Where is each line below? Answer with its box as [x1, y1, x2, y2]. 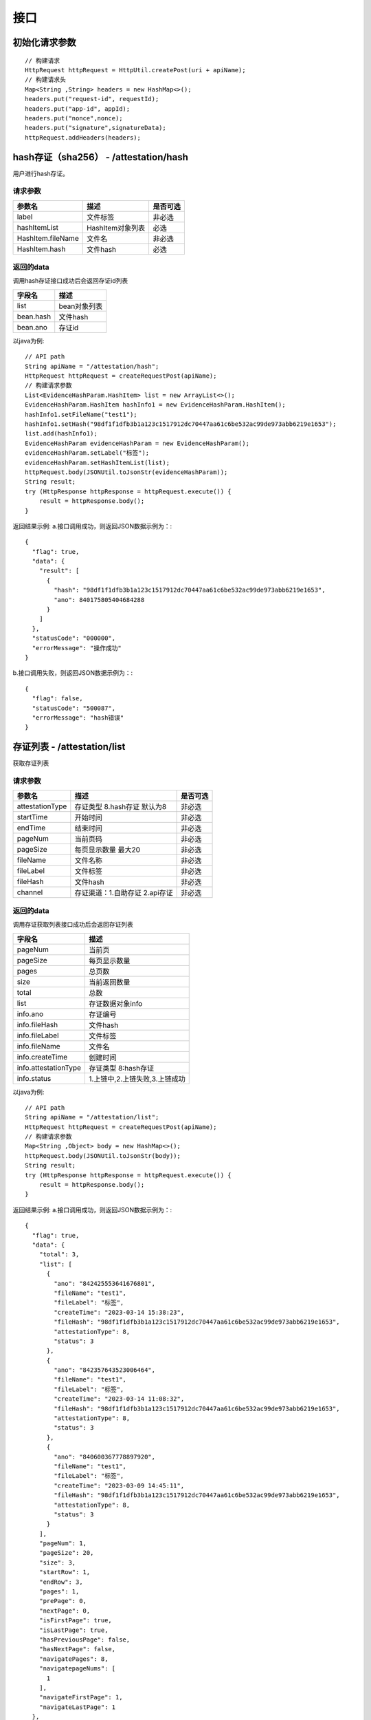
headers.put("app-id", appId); [25, 105, 131, 113]
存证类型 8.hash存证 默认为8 [74, 802, 167, 812]
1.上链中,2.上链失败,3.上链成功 [89, 1074, 185, 1084]
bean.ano [16, 322, 48, 332]
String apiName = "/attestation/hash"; [25, 362, 159, 370]
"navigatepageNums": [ [38, 1665, 116, 1673]
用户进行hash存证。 [12, 169, 69, 178]
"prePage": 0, [38, 1597, 87, 1605]
